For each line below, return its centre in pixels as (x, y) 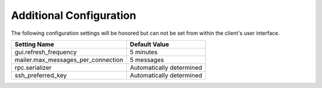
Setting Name (35, 44)
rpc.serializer (33, 67)
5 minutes (144, 52)
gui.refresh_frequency (46, 52)
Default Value (149, 44)
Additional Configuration (74, 15)
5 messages (147, 60)
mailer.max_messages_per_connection (69, 60)
